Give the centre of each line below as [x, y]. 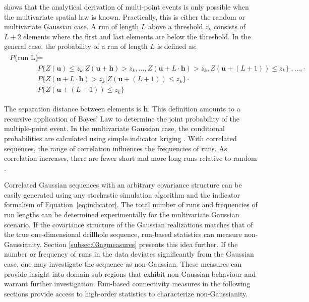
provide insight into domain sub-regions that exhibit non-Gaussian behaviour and [130, 274]
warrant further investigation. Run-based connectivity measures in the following [127, 284]
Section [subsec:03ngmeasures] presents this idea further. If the [141, 244]
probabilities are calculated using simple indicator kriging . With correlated [120, 138]
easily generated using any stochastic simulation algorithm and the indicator [122, 194]
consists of [230, 26]
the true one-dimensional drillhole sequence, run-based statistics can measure [123, 234]
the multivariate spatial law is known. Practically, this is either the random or [125, 16]
